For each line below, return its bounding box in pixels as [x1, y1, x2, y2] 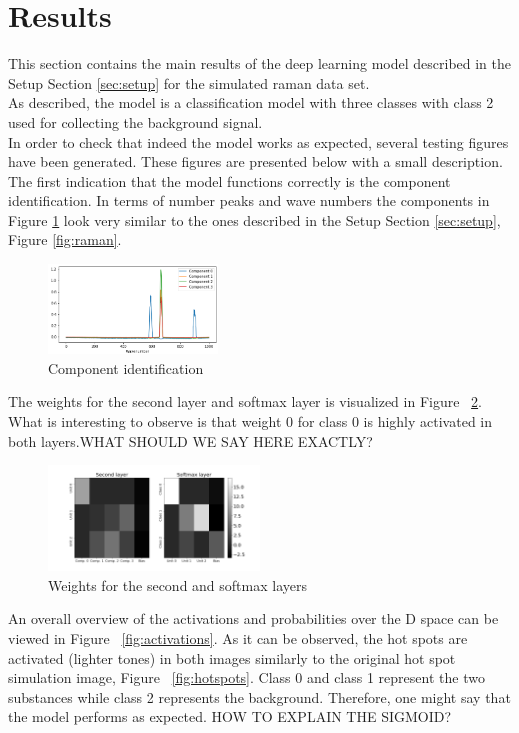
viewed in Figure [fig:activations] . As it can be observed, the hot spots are [8, 628, 468, 649]
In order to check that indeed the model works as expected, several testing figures [8, 131, 509, 152]
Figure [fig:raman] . [8, 229, 122, 250]
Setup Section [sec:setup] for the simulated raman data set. [8, 72, 370, 93]
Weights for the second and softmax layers [48, 574, 307, 595]
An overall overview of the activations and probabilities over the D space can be [8, 608, 499, 629]
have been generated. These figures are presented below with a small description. [8, 151, 503, 172]
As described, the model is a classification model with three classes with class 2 [8, 92, 494, 113]
